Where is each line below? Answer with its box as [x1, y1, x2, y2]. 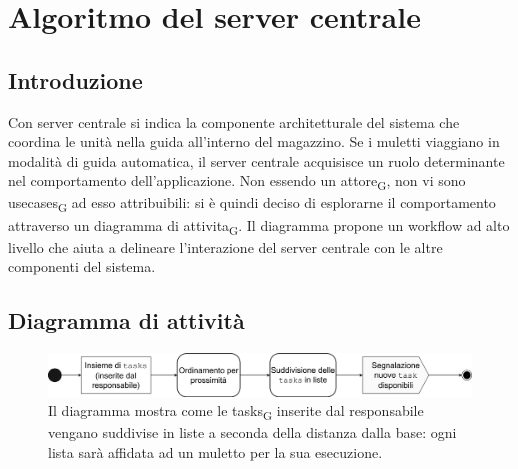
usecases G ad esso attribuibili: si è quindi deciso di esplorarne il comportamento [8, 192, 496, 216]
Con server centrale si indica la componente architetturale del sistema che [8, 111, 460, 132]
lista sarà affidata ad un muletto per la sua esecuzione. [48, 441, 383, 462]
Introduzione [8, 64, 143, 95]
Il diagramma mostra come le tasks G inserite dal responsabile [48, 400, 424, 423]
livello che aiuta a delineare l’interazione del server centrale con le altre [8, 236, 443, 257]
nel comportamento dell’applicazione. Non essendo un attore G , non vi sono [8, 170, 466, 194]
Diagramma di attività [8, 305, 245, 336]
